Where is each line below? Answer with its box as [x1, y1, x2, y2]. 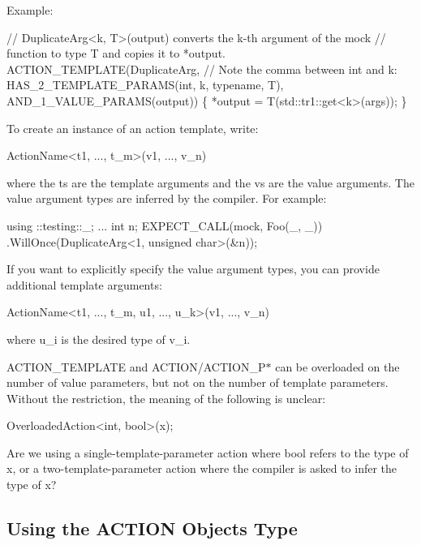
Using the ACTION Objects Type [6, 516, 298, 541]
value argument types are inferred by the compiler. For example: [6, 190, 327, 207]
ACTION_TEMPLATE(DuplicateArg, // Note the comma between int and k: [6, 60, 397, 77]
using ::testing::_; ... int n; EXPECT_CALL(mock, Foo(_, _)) [6, 217, 323, 234]
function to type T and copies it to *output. [6, 45, 226, 62]
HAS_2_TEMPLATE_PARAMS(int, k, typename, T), [6, 76, 284, 93]
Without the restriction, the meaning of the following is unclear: [6, 389, 326, 406]
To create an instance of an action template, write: [6, 119, 259, 136]
